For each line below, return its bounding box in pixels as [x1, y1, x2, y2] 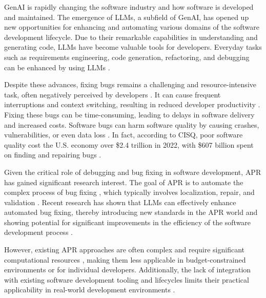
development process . [4, 227, 73, 237]
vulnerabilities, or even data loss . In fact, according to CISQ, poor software [4, 129, 243, 140]
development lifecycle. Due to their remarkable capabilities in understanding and [4, 31, 258, 42]
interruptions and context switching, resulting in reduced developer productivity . [4, 99, 260, 110]
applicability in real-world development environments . [4, 284, 175, 295]
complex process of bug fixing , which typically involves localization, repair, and [4, 187, 255, 197]
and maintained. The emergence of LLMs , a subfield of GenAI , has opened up [4, 11, 249, 22]
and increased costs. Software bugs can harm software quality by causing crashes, [4, 119, 259, 130]
